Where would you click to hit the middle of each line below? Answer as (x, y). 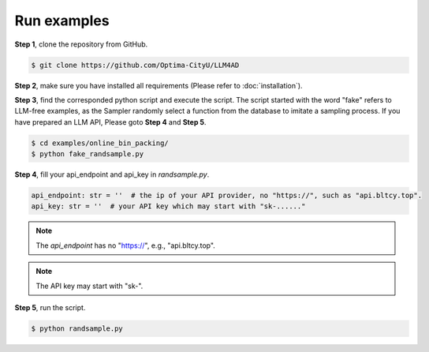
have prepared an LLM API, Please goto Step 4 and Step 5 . (110, 122)
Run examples (62, 21)
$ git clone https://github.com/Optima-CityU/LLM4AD (135, 65)
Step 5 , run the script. (50, 307)
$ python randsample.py (77, 328)
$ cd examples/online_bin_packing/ (100, 143)
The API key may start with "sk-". (90, 286)
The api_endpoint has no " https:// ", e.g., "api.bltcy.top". (126, 245)
